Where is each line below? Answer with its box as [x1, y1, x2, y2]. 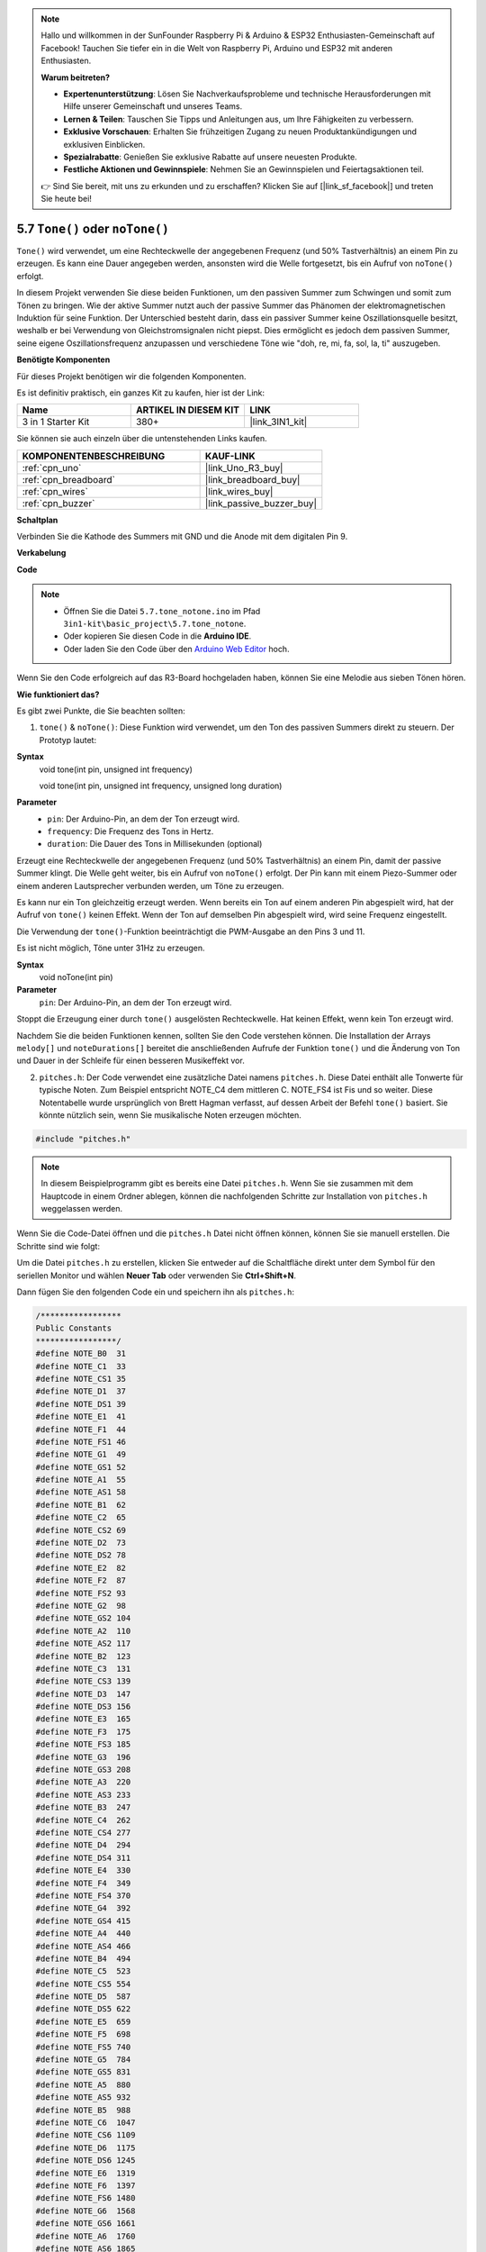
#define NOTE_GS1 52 [35, 1462, 126, 1472]
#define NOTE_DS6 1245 [35, 2156, 136, 2166]
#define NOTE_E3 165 [35, 1714, 131, 1724]
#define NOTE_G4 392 [35, 1903, 131, 1913]
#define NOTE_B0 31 [35, 1348, 126, 1359]
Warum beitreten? [40, 72, 111, 83]
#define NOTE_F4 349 [35, 1878, 131, 1888]
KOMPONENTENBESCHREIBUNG [22, 449, 166, 462]
